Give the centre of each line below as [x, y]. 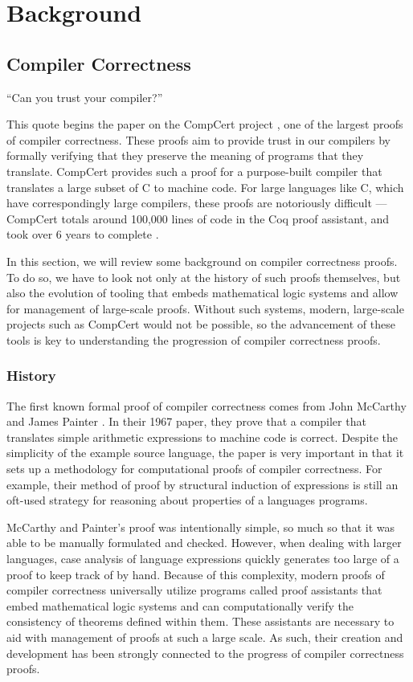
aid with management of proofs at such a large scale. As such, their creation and [205, 637]
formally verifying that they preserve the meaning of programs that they [185, 155]
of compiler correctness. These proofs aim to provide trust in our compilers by [198, 139]
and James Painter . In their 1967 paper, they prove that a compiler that [186, 421]
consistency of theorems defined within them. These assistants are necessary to [200, 621]
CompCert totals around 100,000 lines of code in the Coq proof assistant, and [198, 218]
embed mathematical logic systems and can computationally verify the [180, 605]
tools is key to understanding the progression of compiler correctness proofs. [194, 339]
